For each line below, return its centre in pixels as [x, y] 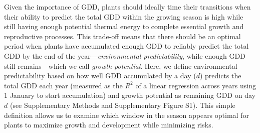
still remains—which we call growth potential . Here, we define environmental [121, 65]
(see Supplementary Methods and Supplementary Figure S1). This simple [122, 105]
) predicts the [220, 76]
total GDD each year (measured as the [63, 85]
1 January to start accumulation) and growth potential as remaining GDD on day [130, 95]
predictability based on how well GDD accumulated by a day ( [100, 76]
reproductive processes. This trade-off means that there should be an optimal [122, 36]
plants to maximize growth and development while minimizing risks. [109, 125]
